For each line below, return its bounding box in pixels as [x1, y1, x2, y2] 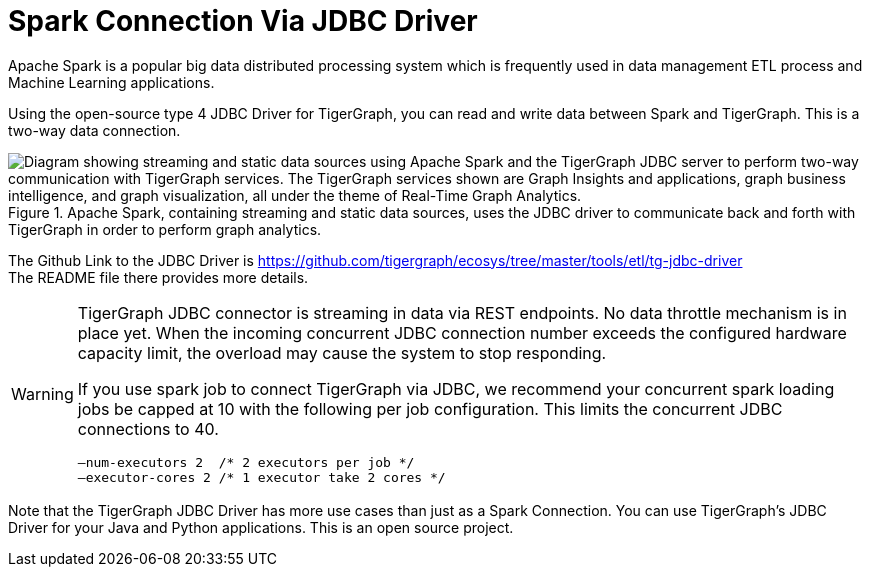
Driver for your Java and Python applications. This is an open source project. [8, 518, 514, 536]
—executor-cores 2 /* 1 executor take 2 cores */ [77, 469, 446, 485]
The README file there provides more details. [8, 268, 309, 286]
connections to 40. [77, 418, 219, 439]
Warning [11, 383, 74, 404]
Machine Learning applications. [8, 73, 215, 91]
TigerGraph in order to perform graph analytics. [8, 220, 322, 238]
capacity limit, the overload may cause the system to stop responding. [77, 342, 607, 363]
